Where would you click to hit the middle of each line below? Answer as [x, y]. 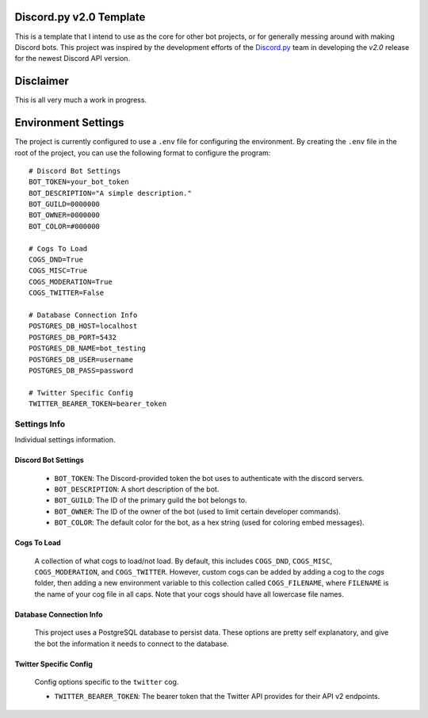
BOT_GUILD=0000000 [65, 204]
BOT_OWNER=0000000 [65, 215]
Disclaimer [42, 81]
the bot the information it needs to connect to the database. [132, 644]
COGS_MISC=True [58, 271]
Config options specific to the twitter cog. [107, 682]
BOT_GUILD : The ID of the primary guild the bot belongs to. [151, 500]
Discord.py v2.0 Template [80, 17]
